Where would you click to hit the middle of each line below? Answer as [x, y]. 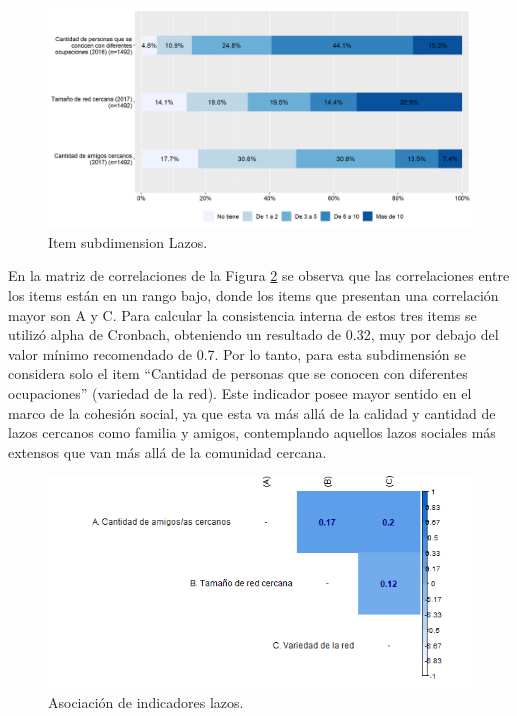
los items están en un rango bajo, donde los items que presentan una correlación [253, 295]
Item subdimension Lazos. [128, 241]
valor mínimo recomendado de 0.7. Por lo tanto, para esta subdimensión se [237, 353]
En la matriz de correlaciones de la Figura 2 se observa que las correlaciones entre [259, 275]
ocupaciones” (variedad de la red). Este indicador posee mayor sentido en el [240, 393]
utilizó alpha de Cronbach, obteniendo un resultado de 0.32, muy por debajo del [253, 334]
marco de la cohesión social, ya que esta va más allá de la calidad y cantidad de [252, 412]
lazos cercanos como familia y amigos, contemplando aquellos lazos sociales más [252, 432]
